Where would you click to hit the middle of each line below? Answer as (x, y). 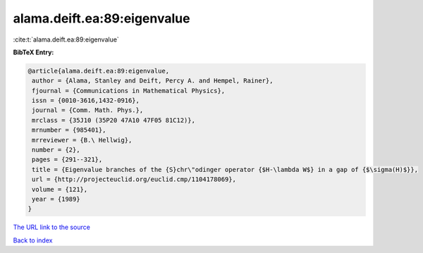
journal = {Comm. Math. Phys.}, (88, 110)
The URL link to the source (52, 227)
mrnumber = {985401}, (69, 130)
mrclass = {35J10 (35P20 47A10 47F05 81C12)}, (114, 120)
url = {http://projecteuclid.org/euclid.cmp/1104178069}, (134, 179)
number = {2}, (56, 150)
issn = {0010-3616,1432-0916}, (86, 101)
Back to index (33, 240)
